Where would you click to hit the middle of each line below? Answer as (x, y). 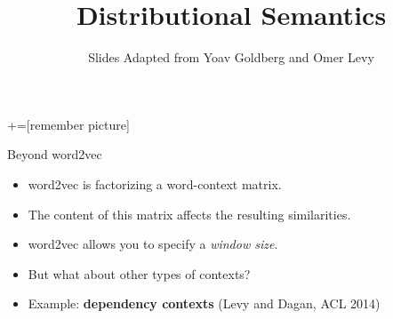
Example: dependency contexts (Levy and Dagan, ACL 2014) (204, 303)
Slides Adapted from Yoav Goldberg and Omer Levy (231, 57)
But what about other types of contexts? (139, 273)
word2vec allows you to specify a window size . (153, 244)
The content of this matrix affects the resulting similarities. (189, 214)
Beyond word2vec (55, 154)
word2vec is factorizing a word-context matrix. (155, 183)
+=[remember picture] (68, 124)
